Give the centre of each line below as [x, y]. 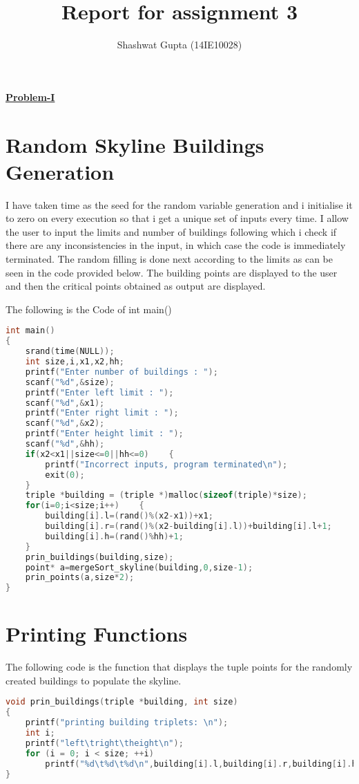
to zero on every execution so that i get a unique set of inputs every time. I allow [177, 218]
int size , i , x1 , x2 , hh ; [75, 362]
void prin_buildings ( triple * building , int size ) [122, 702]
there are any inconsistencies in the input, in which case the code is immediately [176, 245]
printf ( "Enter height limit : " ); [104, 434]
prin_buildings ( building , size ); [99, 557]
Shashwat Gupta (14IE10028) [179, 45]
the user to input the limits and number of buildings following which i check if [171, 231]
